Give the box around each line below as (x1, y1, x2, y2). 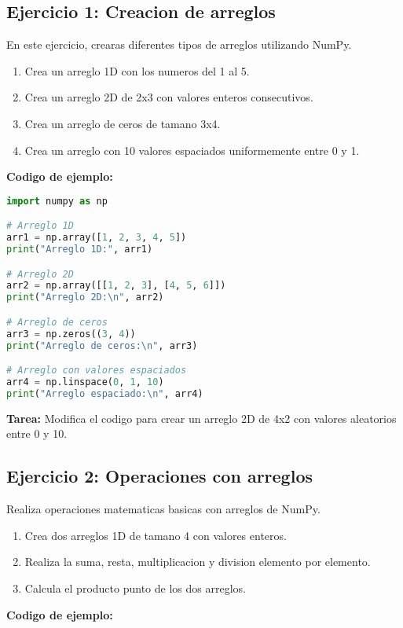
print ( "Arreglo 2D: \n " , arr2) (6, 292, 164, 303)
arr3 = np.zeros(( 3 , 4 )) (6, 328, 136, 340)
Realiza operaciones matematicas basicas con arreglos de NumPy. (6, 501, 321, 517)
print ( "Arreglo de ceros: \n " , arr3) (6, 340, 198, 351)
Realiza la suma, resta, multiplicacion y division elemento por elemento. (24, 553, 371, 570)
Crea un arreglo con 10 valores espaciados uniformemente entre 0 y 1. (24, 141, 360, 158)
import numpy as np (6, 195, 108, 207)
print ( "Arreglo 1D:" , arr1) (6, 244, 153, 255)
